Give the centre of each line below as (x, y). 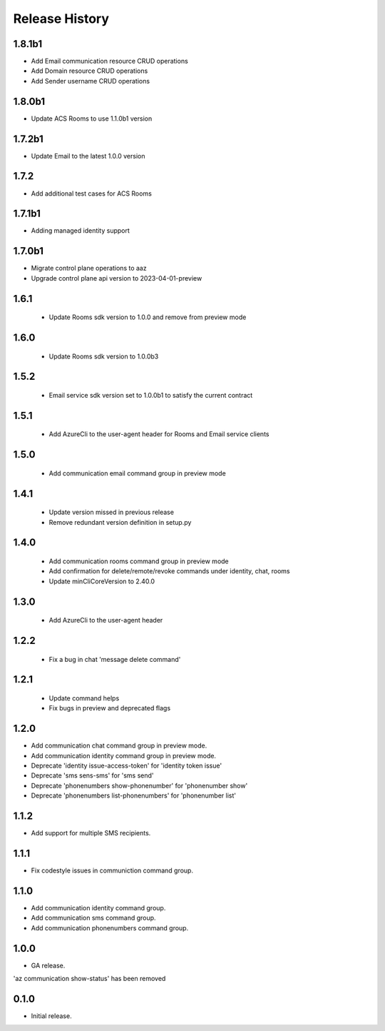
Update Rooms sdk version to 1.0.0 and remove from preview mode (148, 317)
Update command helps (84, 698)
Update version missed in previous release (112, 512)
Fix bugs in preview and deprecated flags (110, 708)
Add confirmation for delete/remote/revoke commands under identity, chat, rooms (169, 571)
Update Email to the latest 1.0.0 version (88, 156)
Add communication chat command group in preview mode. (119, 745)
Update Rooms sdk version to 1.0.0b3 (104, 356)
